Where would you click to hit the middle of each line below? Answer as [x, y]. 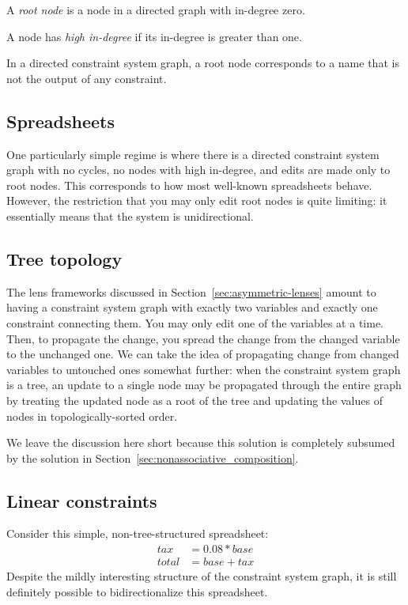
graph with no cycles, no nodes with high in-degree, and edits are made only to [198, 170]
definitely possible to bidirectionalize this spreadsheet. [137, 591]
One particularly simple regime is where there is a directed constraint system [193, 154]
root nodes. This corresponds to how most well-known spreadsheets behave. [189, 185]
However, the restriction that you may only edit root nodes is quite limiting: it [197, 200]
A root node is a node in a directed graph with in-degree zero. [156, 9]
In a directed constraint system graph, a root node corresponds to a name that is [203, 63]
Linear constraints [82, 500]
